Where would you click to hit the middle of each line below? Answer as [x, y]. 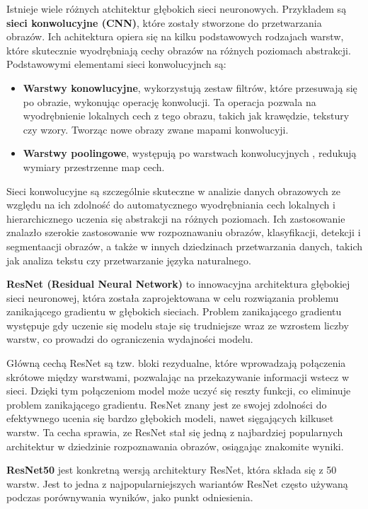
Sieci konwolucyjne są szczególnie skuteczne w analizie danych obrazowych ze [173, 191]
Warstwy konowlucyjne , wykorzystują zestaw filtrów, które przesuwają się [190, 87]
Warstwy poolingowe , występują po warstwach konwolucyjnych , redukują [190, 153]
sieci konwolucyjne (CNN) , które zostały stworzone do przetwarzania [164, 22]
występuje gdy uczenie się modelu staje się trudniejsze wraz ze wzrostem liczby [178, 325]
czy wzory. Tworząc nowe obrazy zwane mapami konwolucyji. [156, 129]
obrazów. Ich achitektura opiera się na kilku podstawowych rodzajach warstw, [175, 36]
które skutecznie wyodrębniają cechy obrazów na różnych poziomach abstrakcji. [179, 50]
